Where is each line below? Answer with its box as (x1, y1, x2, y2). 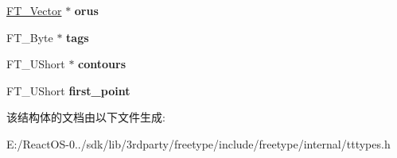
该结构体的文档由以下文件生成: (6, 109, 165, 125)
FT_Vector (6, 2, 62, 18)
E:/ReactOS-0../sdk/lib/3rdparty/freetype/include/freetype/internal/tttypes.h (6, 135, 391, 152)
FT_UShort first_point (6, 82, 130, 98)
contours (78, 56, 126, 72)
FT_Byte (6, 29, 53, 45)
